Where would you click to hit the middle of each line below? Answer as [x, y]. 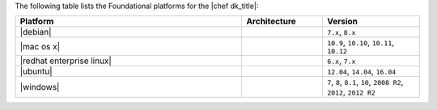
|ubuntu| [36, 71]
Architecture [272, 22]
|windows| [40, 87]
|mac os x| [40, 46]
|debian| [36, 32]
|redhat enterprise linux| [66, 61]
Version [342, 22]
